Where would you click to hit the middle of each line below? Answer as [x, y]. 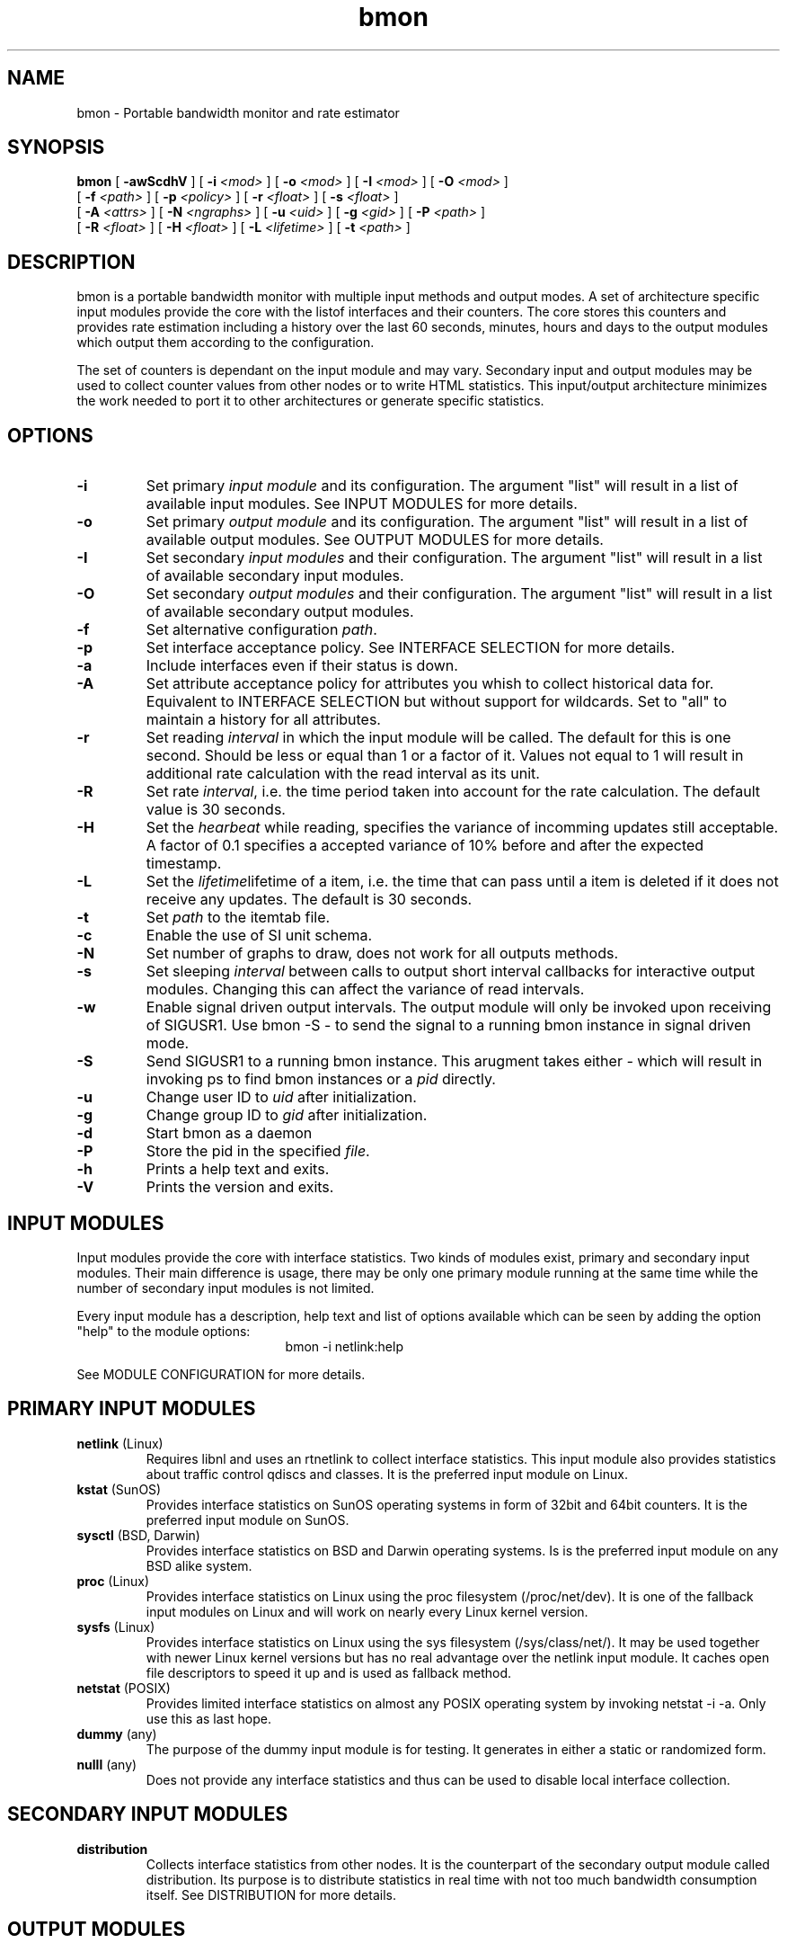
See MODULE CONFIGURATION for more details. [221, 1374]
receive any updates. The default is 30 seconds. [309, 900]
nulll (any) [107, 1764]
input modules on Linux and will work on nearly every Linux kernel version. [367, 1611]
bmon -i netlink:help [344, 1346]
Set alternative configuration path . [261, 630]
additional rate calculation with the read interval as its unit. [343, 774]
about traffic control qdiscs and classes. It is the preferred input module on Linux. [387, 1474]
